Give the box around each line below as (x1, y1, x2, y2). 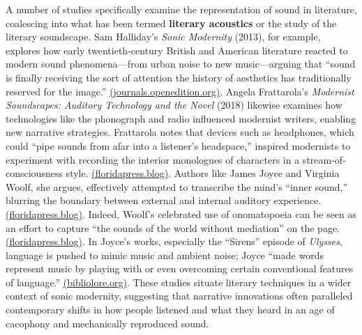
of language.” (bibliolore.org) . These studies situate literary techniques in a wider (6, 274, 352, 289)
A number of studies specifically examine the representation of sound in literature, (6, 2, 357, 16)
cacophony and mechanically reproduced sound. (6, 315, 209, 330)
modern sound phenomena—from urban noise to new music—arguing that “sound (6, 56, 356, 71)
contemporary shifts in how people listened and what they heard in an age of (6, 302, 335, 317)
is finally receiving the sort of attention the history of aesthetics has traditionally (6, 70, 352, 84)
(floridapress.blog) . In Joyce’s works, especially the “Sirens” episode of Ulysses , (6, 234, 342, 249)
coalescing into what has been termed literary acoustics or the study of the (6, 15, 337, 30)
